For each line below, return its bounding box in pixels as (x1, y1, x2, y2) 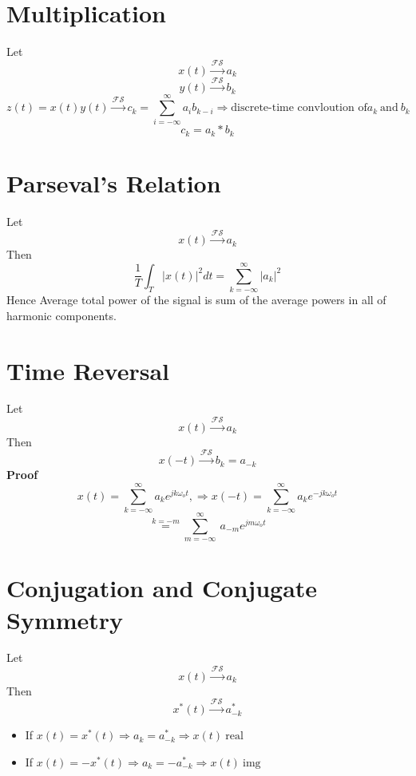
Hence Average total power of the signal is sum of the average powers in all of (6, 291, 386, 308)
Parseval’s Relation (6, 167, 221, 200)
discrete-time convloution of (231, 102, 367, 114)
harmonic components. (6, 307, 117, 323)
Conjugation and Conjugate (6, 572, 318, 604)
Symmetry (6, 603, 124, 635)
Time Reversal (6, 354, 169, 386)
